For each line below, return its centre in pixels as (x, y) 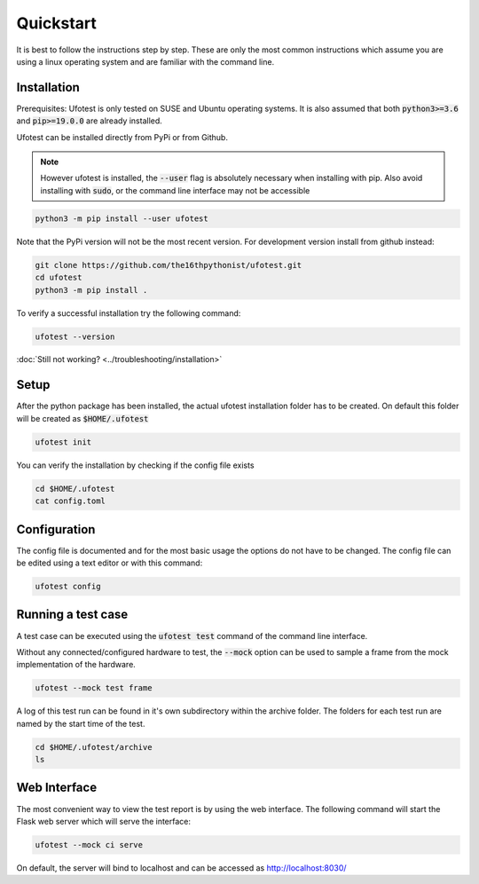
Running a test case (72, 615)
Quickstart (57, 23)
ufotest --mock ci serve (89, 845)
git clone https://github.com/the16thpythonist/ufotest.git (169, 265)
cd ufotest (59, 278)
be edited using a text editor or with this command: (110, 563)
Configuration (56, 529)
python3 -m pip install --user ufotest (122, 218)
